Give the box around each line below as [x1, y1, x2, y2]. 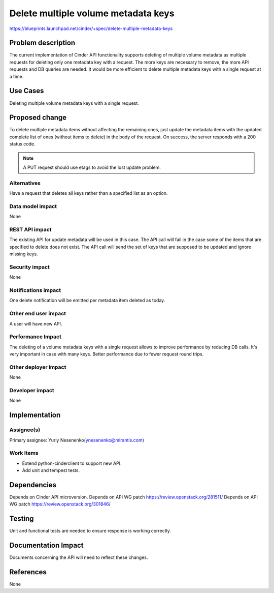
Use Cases [9, 86, 44, 95]
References [9, 568, 47, 577]
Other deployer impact [9, 364, 66, 371]
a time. [9, 73, 24, 79]
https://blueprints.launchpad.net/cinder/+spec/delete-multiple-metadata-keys [9, 25, 173, 32]
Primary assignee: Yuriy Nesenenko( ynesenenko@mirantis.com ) [9, 437, 145, 443]
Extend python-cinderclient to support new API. [22, 460, 122, 466]
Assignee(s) [9, 426, 41, 433]
